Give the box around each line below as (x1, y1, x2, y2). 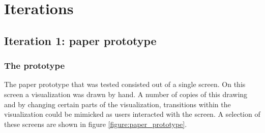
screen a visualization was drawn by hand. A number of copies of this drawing (4, 88, 248, 99)
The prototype (4, 59, 65, 72)
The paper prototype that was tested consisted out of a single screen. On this (4, 79, 246, 90)
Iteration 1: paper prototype (4, 32, 157, 48)
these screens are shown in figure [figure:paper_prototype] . (4, 118, 187, 129)
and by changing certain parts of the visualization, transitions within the (4, 99, 231, 109)
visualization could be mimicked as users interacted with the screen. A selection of (4, 109, 260, 119)
